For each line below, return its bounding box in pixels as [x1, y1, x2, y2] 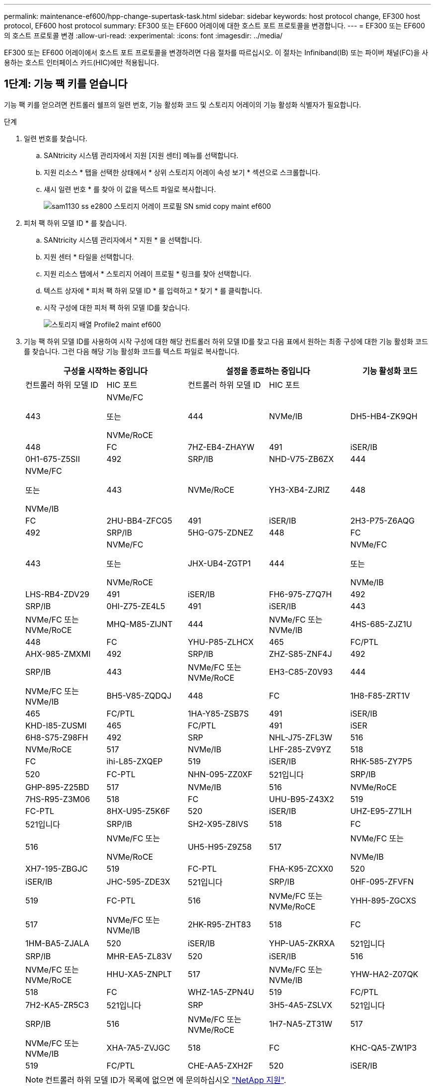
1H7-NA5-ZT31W [269, 1018, 333, 1029]
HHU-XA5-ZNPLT [106, 969, 172, 979]
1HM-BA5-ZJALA [25, 938, 89, 948]
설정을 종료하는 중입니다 [226, 365, 310, 376]
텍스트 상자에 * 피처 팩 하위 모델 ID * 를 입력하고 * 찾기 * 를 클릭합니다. [44, 286, 262, 295]
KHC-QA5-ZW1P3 [350, 1042, 417, 1053]
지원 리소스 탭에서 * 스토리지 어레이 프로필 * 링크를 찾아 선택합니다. [44, 269, 252, 278]
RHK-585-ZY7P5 [350, 756, 412, 766]
